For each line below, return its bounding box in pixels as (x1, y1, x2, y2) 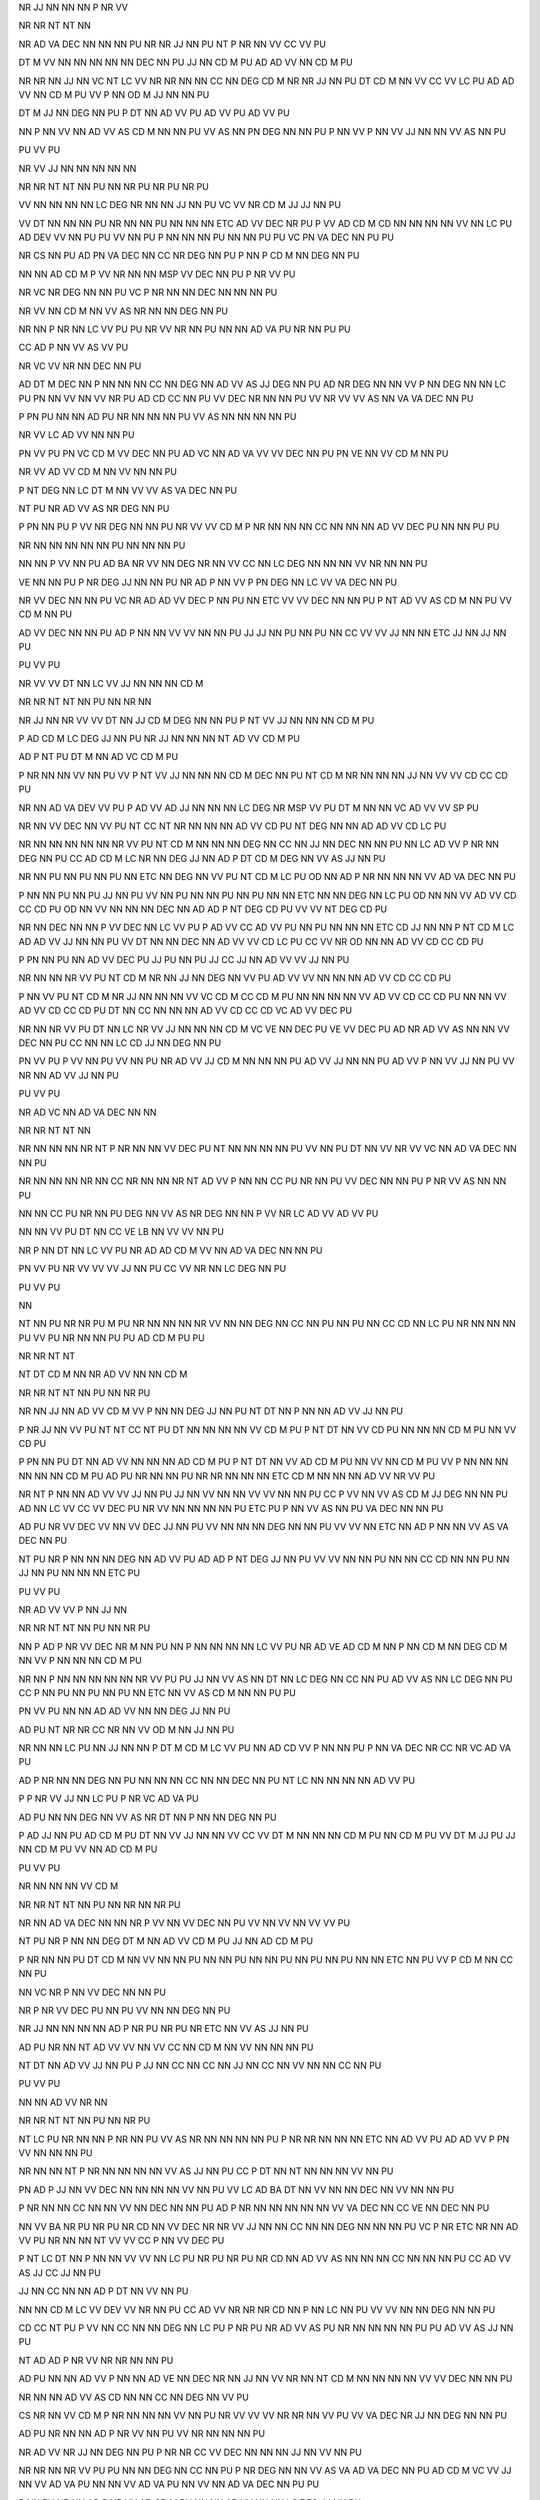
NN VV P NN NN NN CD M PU (18, 1655, 142, 1667)
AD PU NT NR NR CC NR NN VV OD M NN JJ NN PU (18, 1723, 235, 1735)
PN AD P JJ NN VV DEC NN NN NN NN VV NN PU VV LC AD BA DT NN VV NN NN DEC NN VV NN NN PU (18, 2183, 455, 2195)
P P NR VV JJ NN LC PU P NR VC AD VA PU (18, 1793, 199, 1805)
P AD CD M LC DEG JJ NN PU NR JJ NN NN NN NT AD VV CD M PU (18, 733, 300, 745)
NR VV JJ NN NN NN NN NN (18, 162, 137, 174)
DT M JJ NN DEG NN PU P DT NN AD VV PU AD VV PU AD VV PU (18, 107, 290, 119)
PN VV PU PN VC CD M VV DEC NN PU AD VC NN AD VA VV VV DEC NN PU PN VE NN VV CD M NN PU (18, 447, 449, 459)
